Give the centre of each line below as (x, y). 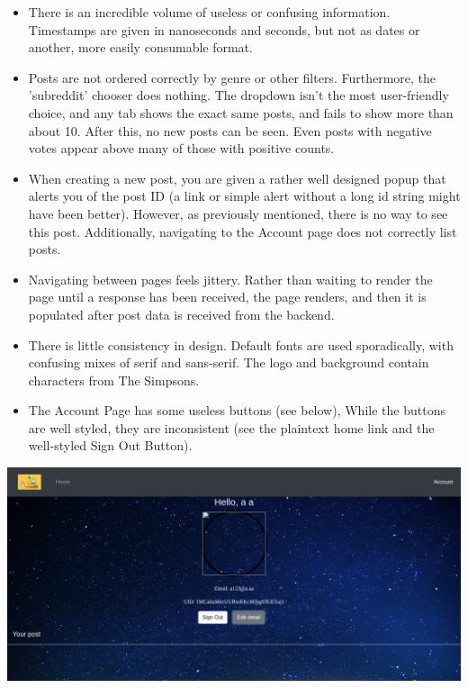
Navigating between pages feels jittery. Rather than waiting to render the (230, 279)
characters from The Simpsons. (114, 380)
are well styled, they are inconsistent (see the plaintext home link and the (231, 427)
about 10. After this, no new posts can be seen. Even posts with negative (230, 130)
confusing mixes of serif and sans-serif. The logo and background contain (229, 362)
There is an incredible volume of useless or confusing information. (209, 12)
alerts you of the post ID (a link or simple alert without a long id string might (244, 196)
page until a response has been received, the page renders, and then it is (227, 297)
